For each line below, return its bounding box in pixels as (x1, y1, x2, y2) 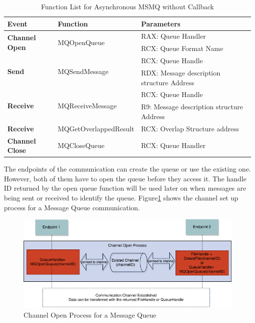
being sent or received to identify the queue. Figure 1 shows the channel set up (4, 193, 238, 202)
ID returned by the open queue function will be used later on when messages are (4, 183, 246, 193)
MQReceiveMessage (57, 100, 117, 110)
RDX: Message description (141, 67, 221, 77)
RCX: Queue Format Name (141, 43, 223, 53)
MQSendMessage (57, 66, 109, 76)
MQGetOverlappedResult (57, 123, 134, 133)
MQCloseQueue (57, 140, 104, 150)
